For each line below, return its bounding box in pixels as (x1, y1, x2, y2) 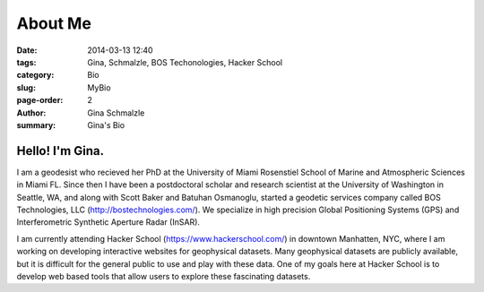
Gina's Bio (87, 119, 125, 130)
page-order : (16, 95, 64, 106)
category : (16, 70, 55, 81)
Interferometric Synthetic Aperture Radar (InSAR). (16, 217, 201, 228)
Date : (16, 45, 38, 56)
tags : (16, 56, 37, 67)
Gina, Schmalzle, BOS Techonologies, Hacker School (87, 56, 282, 67)
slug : (16, 82, 36, 93)
